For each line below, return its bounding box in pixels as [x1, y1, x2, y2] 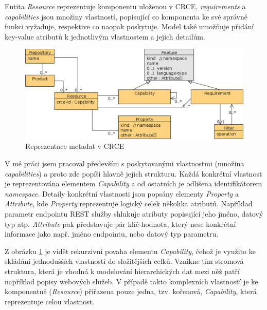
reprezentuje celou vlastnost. [5, 296, 95, 306]
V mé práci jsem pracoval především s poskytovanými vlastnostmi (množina [5, 158, 244, 169]
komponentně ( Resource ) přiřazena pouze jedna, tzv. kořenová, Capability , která [5, 286, 257, 297]
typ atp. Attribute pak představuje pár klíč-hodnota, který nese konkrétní [5, 218, 236, 229]
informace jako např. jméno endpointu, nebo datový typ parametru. [5, 228, 219, 239]
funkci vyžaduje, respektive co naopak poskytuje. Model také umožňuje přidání [5, 21, 254, 32]
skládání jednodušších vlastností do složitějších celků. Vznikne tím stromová [5, 256, 244, 266]
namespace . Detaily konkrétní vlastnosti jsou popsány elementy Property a [5, 188, 239, 199]
